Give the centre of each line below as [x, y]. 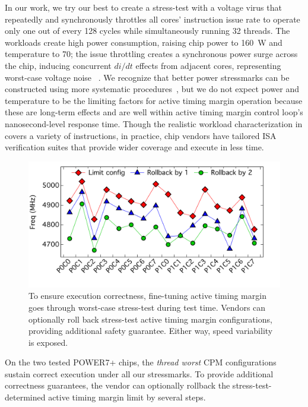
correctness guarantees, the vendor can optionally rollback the [118, 385]
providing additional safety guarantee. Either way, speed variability [151, 331]
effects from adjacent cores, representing [208, 65]
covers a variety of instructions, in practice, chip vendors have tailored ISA [141, 135]
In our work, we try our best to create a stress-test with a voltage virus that [143, 7]
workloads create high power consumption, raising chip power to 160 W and [144, 42]
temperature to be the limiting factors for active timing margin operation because [154, 100]
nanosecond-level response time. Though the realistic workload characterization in [154, 123]
